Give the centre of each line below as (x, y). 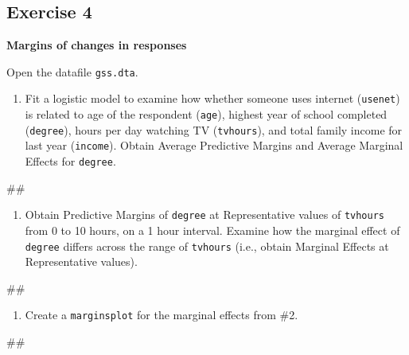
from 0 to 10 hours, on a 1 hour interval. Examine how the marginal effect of (212, 230)
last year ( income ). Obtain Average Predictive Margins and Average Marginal (214, 145)
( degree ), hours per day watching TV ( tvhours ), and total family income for (214, 129)
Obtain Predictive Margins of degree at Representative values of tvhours (204, 215)
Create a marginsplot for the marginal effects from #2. (162, 315)
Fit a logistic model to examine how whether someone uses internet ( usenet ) (212, 98)
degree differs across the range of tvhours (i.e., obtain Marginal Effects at (207, 246)
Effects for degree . (70, 161)
